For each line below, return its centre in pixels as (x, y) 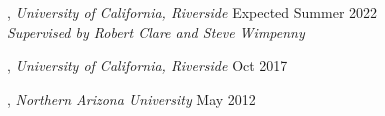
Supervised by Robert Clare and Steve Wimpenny (156, 31)
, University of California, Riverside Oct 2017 (147, 65)
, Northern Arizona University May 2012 (131, 98)
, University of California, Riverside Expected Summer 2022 (192, 12)
